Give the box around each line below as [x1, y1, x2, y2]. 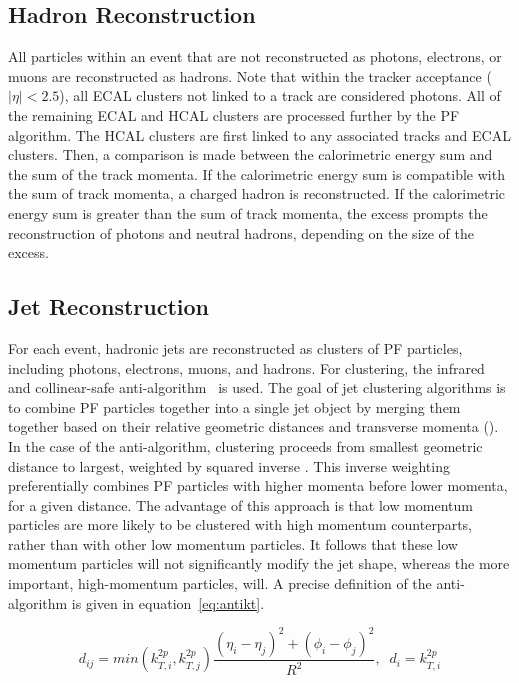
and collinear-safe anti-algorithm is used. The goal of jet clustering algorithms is [8, 377, 506, 398]
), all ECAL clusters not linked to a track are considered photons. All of [59, 85, 501, 106]
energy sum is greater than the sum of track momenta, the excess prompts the [8, 202, 488, 223]
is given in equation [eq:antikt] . [71, 592, 265, 613]
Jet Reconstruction [8, 291, 209, 322]
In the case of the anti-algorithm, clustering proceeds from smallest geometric [8, 435, 483, 456]
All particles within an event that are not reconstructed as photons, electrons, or [8, 46, 502, 67]
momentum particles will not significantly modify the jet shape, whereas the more [8, 553, 510, 574]
